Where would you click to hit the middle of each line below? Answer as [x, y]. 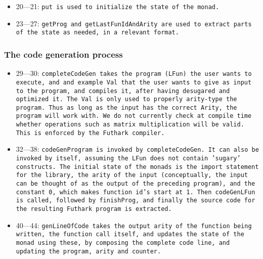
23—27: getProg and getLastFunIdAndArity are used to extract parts [134, 23]
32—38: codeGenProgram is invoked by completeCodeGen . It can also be [137, 149]
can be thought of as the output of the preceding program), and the [136, 184]
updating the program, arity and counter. [89, 251]
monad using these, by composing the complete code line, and [123, 243]
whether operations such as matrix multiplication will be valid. [130, 125]
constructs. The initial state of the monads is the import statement [137, 167]
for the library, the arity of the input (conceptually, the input [132, 175]
